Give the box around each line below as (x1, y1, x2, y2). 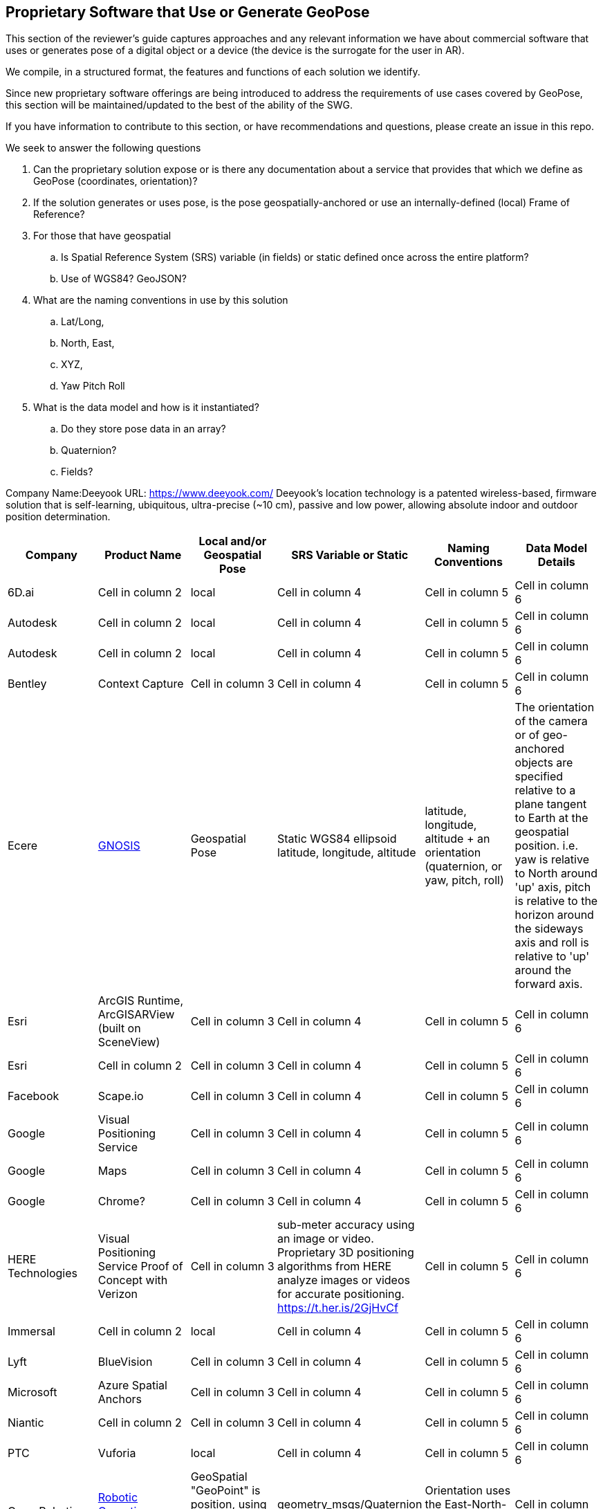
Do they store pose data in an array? (61, 423, 226, 435)
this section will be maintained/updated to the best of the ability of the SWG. (6, 99, 353, 111)
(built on (98, 1021, 141, 1036)
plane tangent (514, 797, 587, 812)
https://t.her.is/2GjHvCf (277, 1301, 398, 1315)
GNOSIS (98, 839, 140, 853)
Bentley (8, 677, 47, 691)
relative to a (514, 783, 576, 798)
